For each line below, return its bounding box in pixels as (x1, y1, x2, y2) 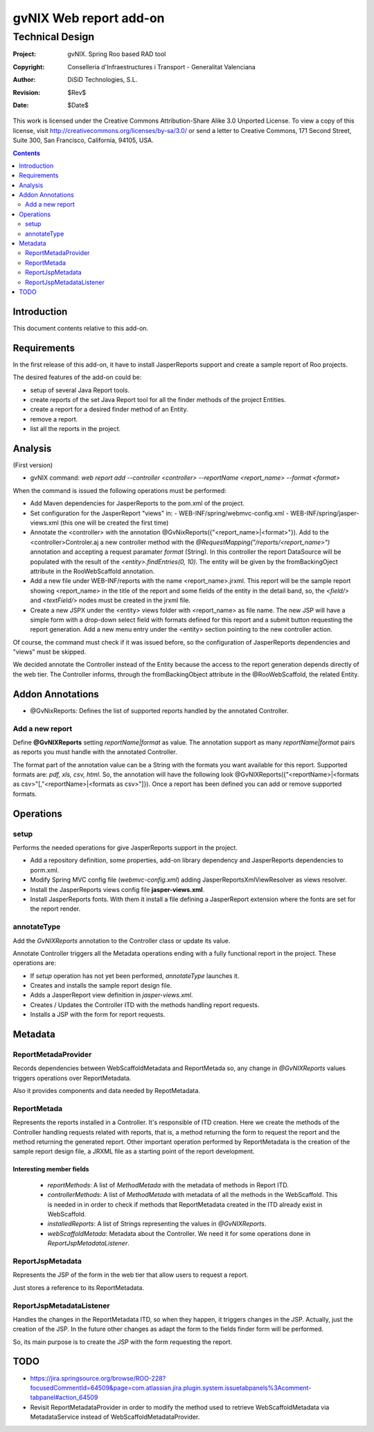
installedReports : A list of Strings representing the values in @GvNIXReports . (47, 1220, 267, 1228)
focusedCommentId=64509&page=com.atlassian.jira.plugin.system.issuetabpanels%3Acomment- (30, 1383, 312, 1392)
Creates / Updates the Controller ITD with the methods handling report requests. (30, 1000, 260, 1008)
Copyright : (12, 62, 45, 71)
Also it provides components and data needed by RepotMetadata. (12, 1087, 201, 1095)
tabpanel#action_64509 (30, 1393, 98, 1402)
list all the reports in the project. (30, 425, 121, 433)
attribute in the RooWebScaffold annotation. (30, 567, 155, 575)
